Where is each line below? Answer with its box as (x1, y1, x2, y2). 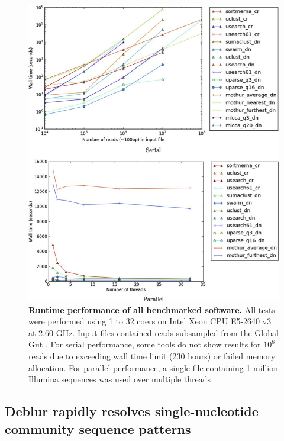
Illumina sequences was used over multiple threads (28, 373, 211, 385)
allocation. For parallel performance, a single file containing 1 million (28, 361, 279, 374)
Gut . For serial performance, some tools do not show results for (28, 338, 261, 350)
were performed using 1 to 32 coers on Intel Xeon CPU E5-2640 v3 (28, 315, 272, 327)
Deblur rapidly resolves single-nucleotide (5, 402, 259, 420)
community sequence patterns (5, 419, 191, 437)
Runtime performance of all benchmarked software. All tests (28, 303, 275, 316)
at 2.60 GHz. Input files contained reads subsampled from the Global (28, 326, 279, 339)
